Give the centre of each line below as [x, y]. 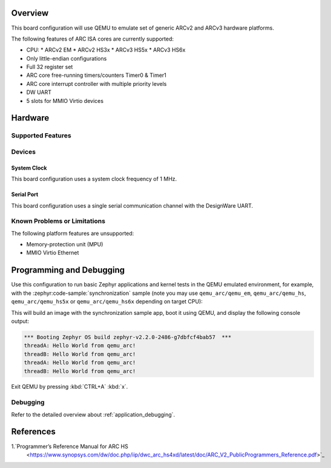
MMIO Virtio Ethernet [53, 253]
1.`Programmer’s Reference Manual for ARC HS [70, 446]
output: [20, 321]
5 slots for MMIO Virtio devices [65, 101]
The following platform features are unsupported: [73, 233]
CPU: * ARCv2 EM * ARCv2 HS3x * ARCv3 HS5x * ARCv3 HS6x [106, 50]
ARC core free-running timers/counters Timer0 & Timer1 [96, 75]
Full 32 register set [50, 67]
